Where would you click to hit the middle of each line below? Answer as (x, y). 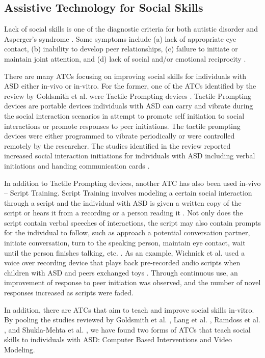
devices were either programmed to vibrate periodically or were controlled (120, 136)
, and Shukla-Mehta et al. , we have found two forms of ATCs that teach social (127, 329)
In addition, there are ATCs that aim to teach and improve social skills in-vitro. (129, 309)
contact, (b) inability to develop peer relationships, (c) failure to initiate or (121, 49)
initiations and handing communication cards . (77, 165)
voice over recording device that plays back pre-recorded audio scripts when (122, 263)
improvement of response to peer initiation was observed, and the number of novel (132, 282)
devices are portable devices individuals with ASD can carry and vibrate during (129, 106)
